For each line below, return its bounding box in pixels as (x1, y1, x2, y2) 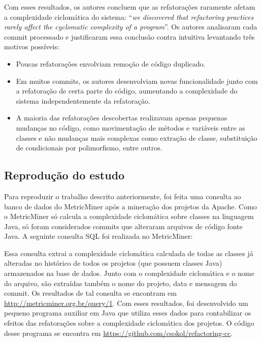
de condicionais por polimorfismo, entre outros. (16, 142, 162, 153)
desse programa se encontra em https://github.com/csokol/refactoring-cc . (4, 327, 233, 338)
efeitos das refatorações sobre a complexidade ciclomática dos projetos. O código (4, 318, 254, 328)
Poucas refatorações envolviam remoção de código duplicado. (16, 58, 206, 69)
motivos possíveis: (4, 41, 59, 52)
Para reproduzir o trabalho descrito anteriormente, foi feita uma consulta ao (4, 191, 241, 201)
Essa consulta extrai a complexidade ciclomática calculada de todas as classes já (4, 247, 253, 258)
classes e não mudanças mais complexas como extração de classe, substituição (16, 132, 257, 143)
